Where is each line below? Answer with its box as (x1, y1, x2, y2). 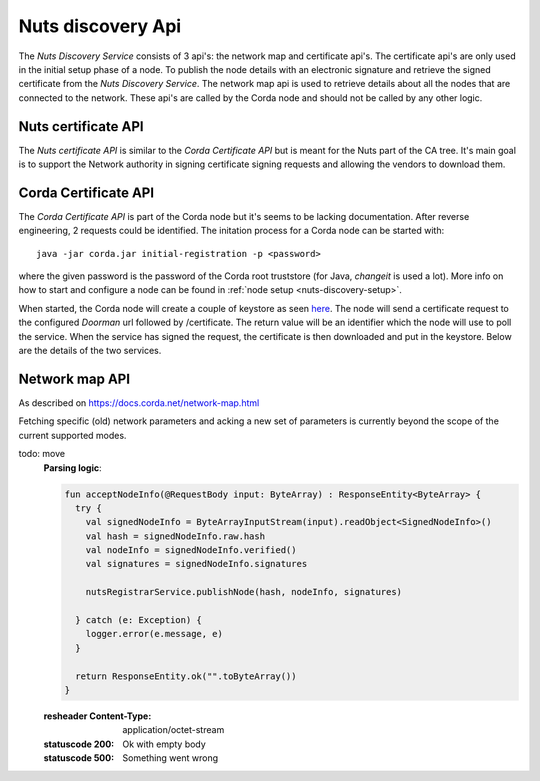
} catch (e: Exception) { (75, 615, 202, 626)
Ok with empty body (122, 738, 207, 750)
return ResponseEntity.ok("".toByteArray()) (75, 670, 297, 682)
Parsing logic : (43, 461, 102, 474)
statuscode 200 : (43, 738, 115, 750)
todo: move (18, 448, 65, 460)
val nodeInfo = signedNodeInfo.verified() (85, 545, 297, 556)
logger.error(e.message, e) (85, 628, 224, 640)
